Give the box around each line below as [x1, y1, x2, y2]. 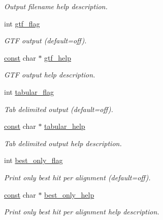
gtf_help [44, 52, 71, 63]
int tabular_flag [4, 86, 54, 97]
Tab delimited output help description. [4, 137, 122, 148]
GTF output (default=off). [4, 35, 87, 46]
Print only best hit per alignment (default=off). [4, 172, 151, 182]
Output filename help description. [4, 1, 108, 11]
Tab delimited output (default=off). [4, 103, 113, 114]
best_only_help [44, 189, 94, 200]
